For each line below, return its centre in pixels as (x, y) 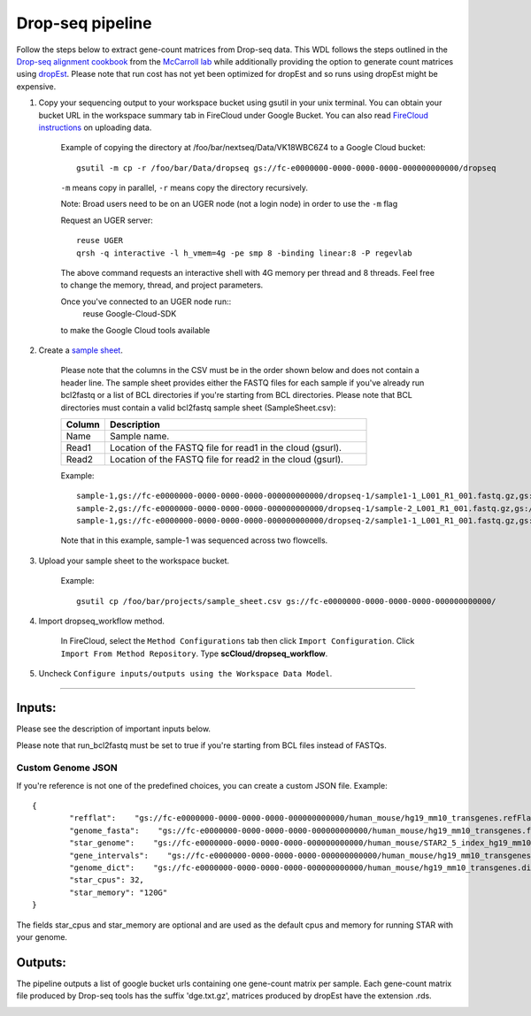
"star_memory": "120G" (119, 892)
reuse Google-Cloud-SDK (130, 314)
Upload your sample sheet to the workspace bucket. (134, 561)
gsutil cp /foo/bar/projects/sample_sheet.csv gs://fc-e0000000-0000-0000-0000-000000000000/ (286, 601)
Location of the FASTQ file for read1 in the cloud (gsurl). (226, 447)
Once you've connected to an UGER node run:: (146, 302)
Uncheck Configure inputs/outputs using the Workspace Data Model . (185, 674)
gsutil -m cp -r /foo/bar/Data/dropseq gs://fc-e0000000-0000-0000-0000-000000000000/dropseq (286, 168)
